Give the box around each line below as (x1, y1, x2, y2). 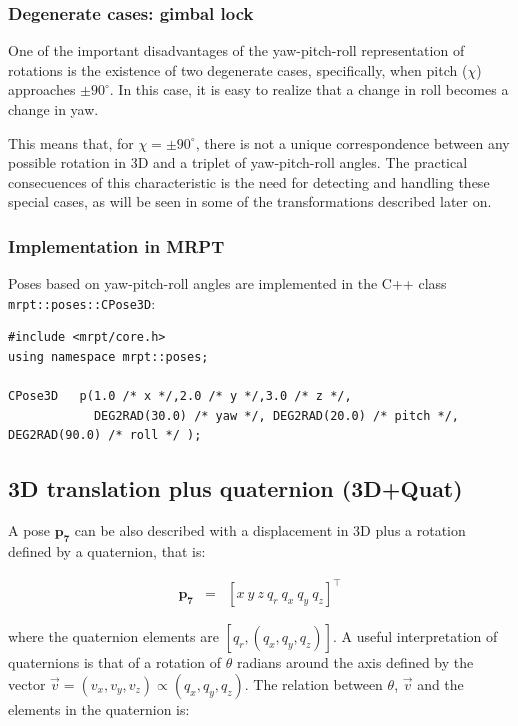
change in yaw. (8, 99, 99, 119)
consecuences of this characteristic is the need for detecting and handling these (8, 171, 490, 192)
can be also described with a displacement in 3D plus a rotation (74, 520, 466, 541)
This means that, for (8, 132, 134, 153)
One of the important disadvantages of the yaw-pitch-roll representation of (8, 40, 465, 61)
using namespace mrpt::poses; (8, 350, 209, 365)
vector (8, 673, 46, 694)
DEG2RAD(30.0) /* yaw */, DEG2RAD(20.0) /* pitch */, (93, 408, 460, 423)
